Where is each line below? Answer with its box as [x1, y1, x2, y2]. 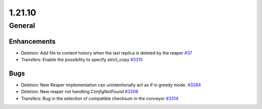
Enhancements [9, 37, 56, 45]
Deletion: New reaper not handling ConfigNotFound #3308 [21, 89, 138, 95]
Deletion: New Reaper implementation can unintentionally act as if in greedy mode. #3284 [21, 82, 201, 88]
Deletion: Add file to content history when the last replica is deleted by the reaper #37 [21, 50, 193, 55]
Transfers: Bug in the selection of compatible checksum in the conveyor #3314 [21, 95, 179, 101]
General [9, 21, 35, 30]
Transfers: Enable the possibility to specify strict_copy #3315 [21, 57, 143, 63]
